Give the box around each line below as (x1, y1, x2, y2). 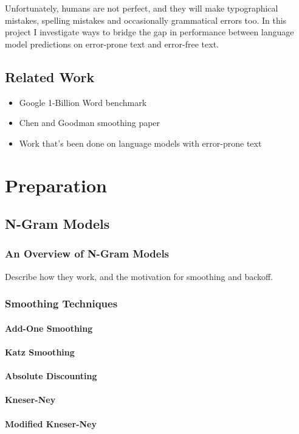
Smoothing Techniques (5, 296, 118, 311)
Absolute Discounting (5, 369, 97, 382)
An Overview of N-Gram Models (5, 246, 170, 261)
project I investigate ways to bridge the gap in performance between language (5, 26, 294, 38)
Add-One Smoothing (5, 321, 93, 334)
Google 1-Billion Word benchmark (19, 96, 147, 108)
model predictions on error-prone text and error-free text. (5, 37, 219, 50)
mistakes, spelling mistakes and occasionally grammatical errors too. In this (5, 13, 287, 26)
